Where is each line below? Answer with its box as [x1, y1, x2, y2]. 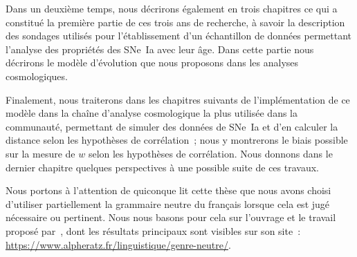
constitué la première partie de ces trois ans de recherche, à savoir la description [6, 15, 345, 29]
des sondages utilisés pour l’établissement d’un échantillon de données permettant [6, 28, 352, 43]
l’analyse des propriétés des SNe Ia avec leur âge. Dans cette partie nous [6, 41, 314, 56]
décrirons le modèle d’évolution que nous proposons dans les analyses [6, 55, 299, 70]
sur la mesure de [6, 146, 75, 160]
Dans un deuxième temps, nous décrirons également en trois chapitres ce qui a [6, 1, 338, 15]
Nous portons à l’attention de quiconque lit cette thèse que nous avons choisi [6, 183, 331, 198]
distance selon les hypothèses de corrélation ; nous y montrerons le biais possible [6, 133, 348, 147]
